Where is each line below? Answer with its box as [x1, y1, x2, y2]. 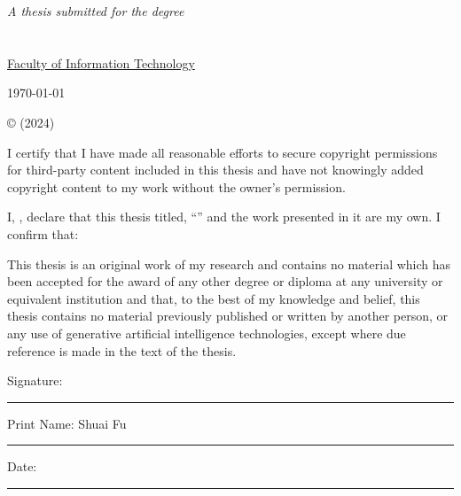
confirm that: [7, 224, 79, 243]
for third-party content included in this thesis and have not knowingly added [7, 160, 424, 179]
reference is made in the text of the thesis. [7, 341, 237, 360]
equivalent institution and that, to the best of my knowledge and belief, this [7, 289, 420, 307]
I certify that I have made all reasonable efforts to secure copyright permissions [7, 143, 438, 161]
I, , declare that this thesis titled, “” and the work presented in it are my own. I [7, 207, 441, 226]
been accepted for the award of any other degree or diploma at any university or [7, 272, 443, 291]
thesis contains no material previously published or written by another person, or [7, 306, 448, 325]
